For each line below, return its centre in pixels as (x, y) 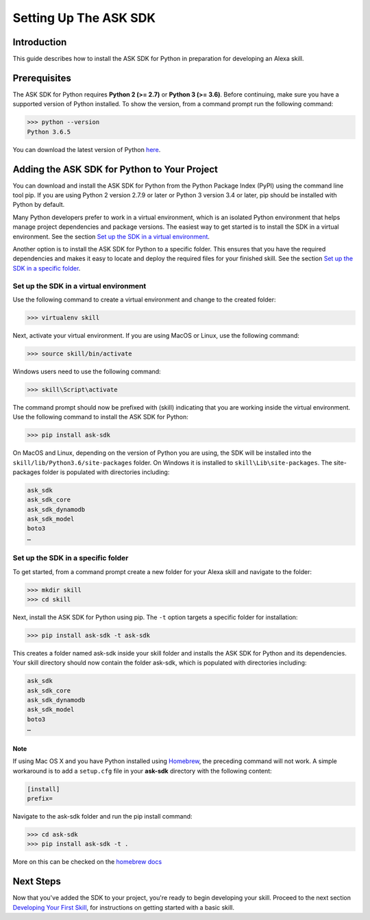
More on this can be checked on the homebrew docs (87, 862)
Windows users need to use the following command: (87, 371)
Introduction (40, 42)
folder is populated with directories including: (106, 472)
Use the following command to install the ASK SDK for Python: (100, 417)
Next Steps (37, 881)
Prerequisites (42, 78)
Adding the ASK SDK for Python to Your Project (115, 169)
